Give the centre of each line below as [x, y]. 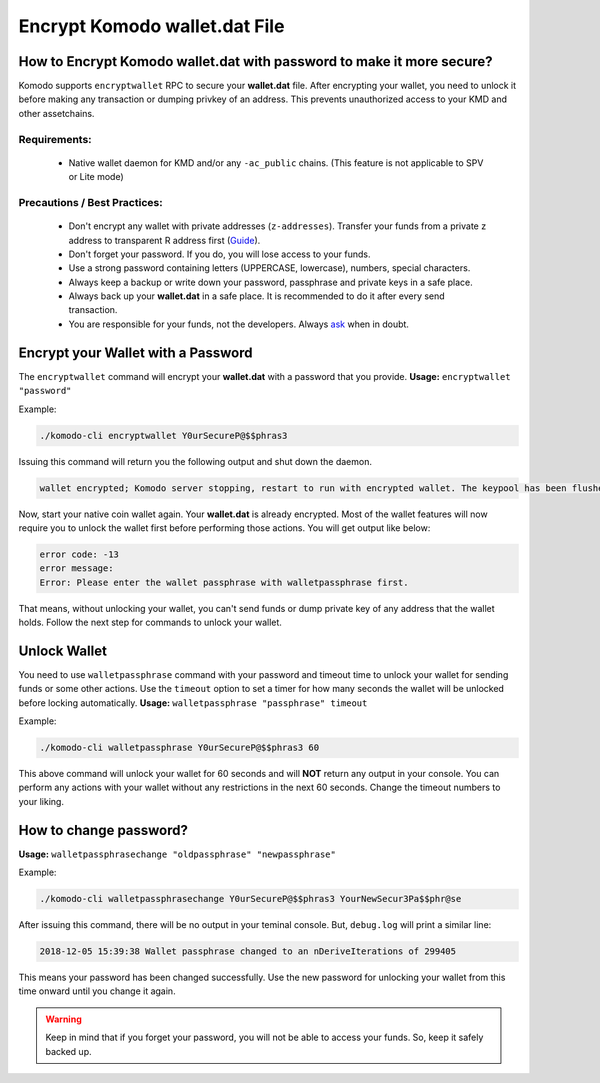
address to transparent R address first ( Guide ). [164, 240]
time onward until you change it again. [97, 991]
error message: [76, 568]
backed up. [68, 1051]
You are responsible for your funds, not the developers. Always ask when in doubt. [239, 324]
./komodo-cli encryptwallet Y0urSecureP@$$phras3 [163, 435]
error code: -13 [79, 554]
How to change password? [103, 830]
